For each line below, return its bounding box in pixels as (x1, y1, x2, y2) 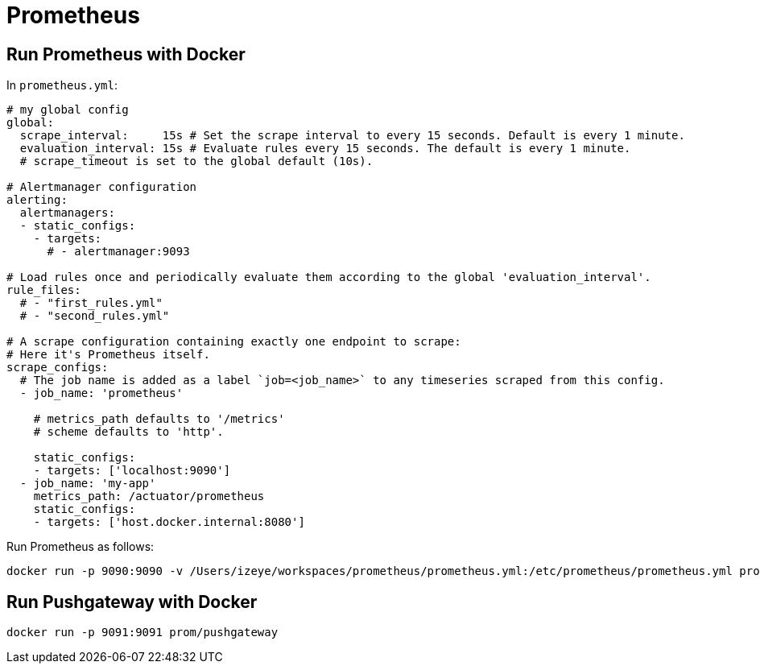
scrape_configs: (6, 361, 109, 374)
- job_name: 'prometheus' (19, 387, 184, 400)
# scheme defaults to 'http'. (33, 425, 224, 439)
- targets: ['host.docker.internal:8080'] (33, 515, 305, 529)
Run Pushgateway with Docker (6, 591, 258, 612)
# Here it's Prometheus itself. (6, 348, 210, 362)
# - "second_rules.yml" (19, 309, 170, 323)
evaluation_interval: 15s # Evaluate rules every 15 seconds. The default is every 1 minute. (19, 142, 631, 155)
